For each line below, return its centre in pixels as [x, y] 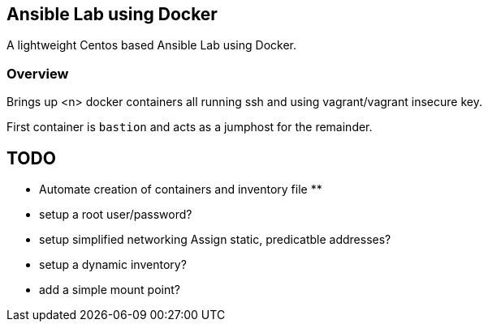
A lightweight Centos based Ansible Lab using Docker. [151, 45]
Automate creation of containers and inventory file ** [181, 190]
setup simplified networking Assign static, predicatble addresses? [215, 240]
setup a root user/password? [116, 215]
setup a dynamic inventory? [113, 265]
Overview [38, 73]
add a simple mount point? [110, 290]
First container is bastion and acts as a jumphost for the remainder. [190, 127]
